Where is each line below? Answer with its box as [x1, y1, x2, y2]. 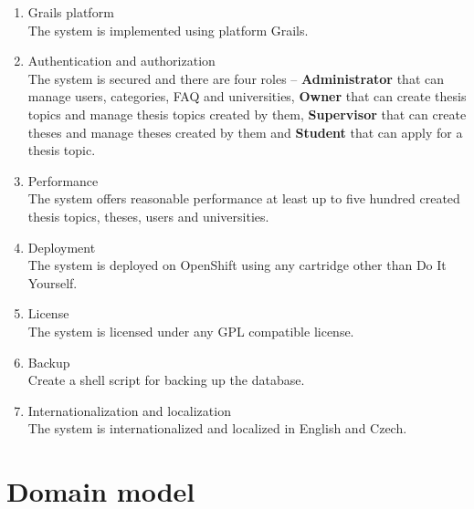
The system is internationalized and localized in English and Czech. [27, 419, 407, 438]
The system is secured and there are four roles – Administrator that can [27, 68, 444, 88]
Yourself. [27, 273, 78, 292]
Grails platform [27, 3, 114, 21]
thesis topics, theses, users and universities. [27, 206, 269, 225]
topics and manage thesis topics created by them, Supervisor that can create [27, 104, 467, 123]
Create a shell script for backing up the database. [27, 370, 305, 390]
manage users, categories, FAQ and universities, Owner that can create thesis [27, 87, 467, 106]
